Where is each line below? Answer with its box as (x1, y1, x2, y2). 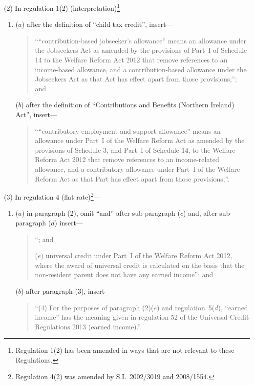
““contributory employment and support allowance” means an (35, 125, 221, 136)
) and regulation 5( (156, 302, 215, 312)
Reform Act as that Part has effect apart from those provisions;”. (35, 173, 230, 183)
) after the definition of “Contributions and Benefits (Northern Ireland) (21, 100, 234, 110)
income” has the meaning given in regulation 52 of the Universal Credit (35, 312, 249, 322)
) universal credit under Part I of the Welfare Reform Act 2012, (41, 250, 233, 261)
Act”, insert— (15, 109, 58, 119)
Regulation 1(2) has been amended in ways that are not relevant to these (15, 345, 234, 355)
